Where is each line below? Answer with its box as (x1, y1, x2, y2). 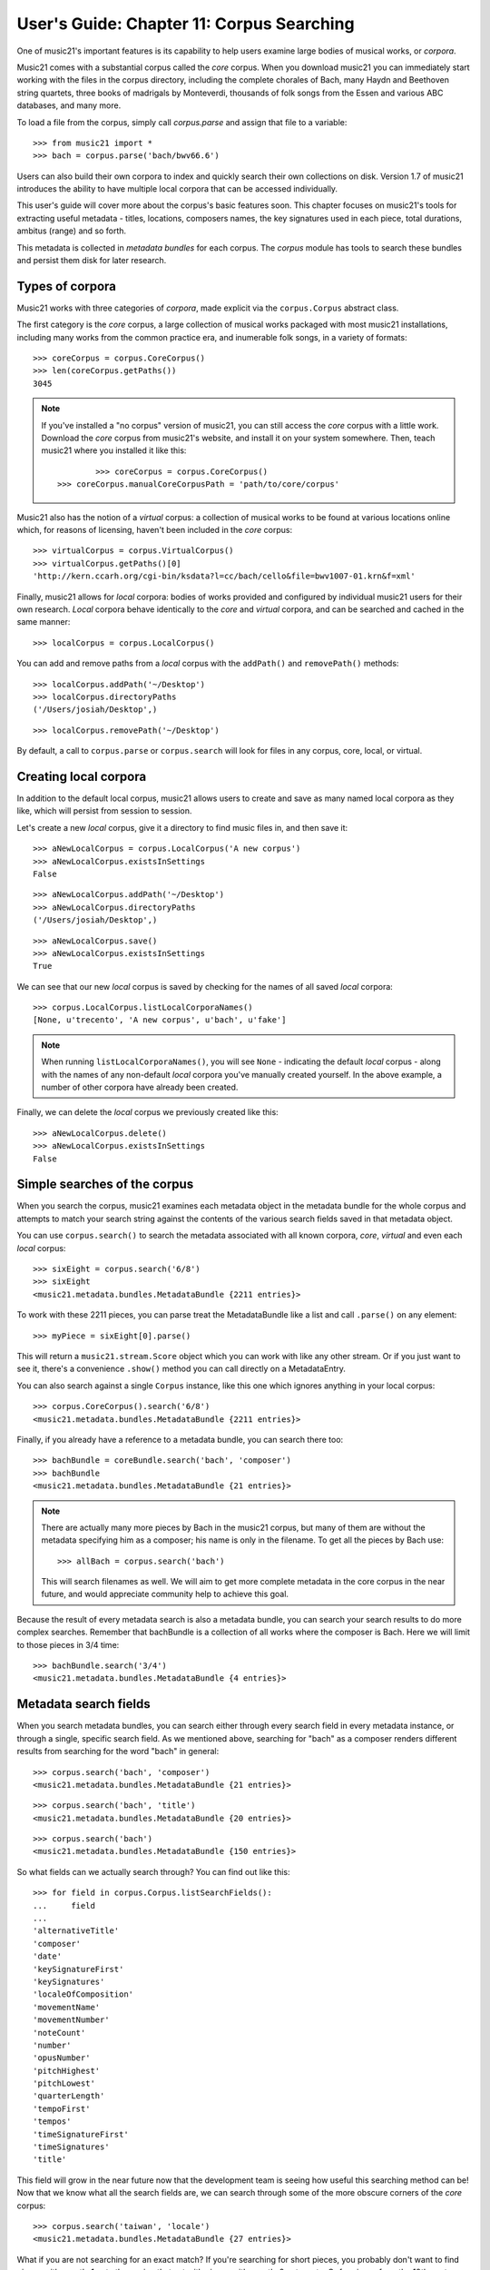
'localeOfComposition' (33, 1989, 134, 1999)
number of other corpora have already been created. (41, 1081, 239, 1093)
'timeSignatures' (33, 2142, 110, 2152)
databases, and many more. (16, 100, 122, 111)
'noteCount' (33, 2028, 86, 2038)
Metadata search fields (16, 1696, 151, 1712)
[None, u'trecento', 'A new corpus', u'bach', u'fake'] (33, 1015, 287, 1025)
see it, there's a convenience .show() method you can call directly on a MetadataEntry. (16, 1363, 347, 1375)
